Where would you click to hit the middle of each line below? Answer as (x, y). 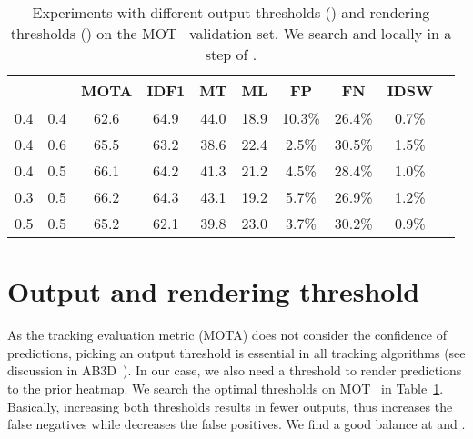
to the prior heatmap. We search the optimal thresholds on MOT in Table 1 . (226, 388)
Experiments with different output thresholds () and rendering (231, 12)
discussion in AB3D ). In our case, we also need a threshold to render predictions (235, 370)
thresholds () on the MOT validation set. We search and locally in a (231, 33)
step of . (231, 54)
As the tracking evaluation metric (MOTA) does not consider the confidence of (227, 335)
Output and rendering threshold (214, 291)
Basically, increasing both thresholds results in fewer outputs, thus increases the (230, 406)
